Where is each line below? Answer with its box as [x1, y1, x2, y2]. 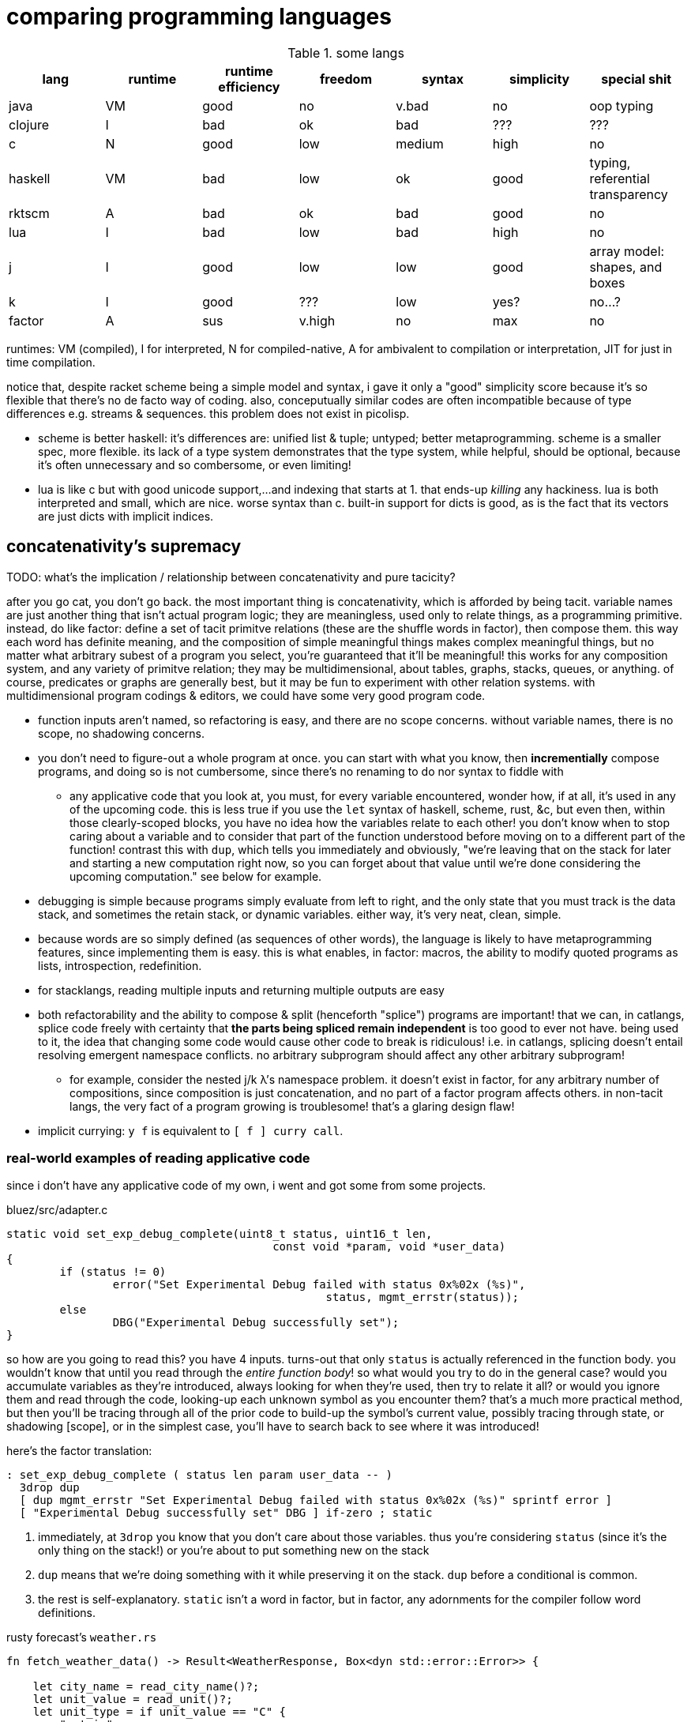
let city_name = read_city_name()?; [32, 1680, 260, 1694]
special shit [601, 70, 672, 87]
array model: [589, 243, 665, 259]
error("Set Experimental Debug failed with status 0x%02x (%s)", [112, 1278, 526, 1291]
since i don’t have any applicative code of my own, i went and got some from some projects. [6, 1179, 486, 1193]
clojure [9, 116, 50, 133]
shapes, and [589, 258, 663, 275]
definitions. [38, 1606, 96, 1620]
